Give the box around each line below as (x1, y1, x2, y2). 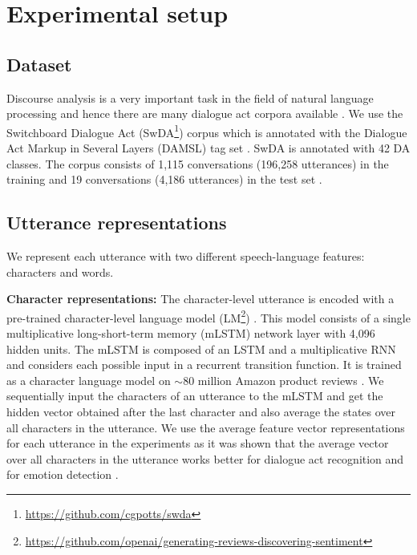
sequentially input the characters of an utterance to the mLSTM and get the (6, 387, 383, 404)
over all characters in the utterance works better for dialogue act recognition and (6, 450, 404, 467)
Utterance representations (6, 210, 227, 235)
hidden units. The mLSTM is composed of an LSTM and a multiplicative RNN (6, 340, 396, 357)
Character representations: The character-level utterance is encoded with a (6, 290, 395, 307)
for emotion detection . (6, 466, 119, 483)
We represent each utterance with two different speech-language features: (6, 248, 365, 264)
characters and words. (6, 263, 114, 280)
